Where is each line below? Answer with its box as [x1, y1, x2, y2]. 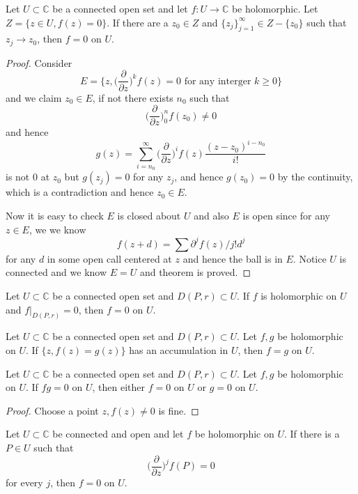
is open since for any [242, 208, 330, 223]
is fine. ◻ [158, 403, 199, 417]
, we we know [29, 222, 86, 236]
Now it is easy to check [6, 208, 104, 223]
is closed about [117, 208, 181, 223]
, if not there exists [92, 90, 173, 105]
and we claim [6, 90, 62, 105]
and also [194, 208, 229, 223]
